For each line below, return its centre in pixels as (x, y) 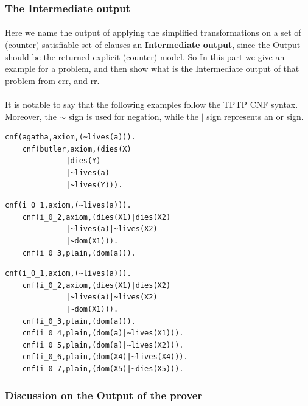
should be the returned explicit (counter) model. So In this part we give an (145, 56)
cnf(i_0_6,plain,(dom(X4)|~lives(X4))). (105, 357)
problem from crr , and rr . (52, 80)
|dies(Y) (83, 161)
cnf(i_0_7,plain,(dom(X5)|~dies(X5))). (103, 369)
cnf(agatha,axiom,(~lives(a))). (70, 137)
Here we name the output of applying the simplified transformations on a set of (153, 33)
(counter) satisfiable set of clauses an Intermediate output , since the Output (153, 45)
